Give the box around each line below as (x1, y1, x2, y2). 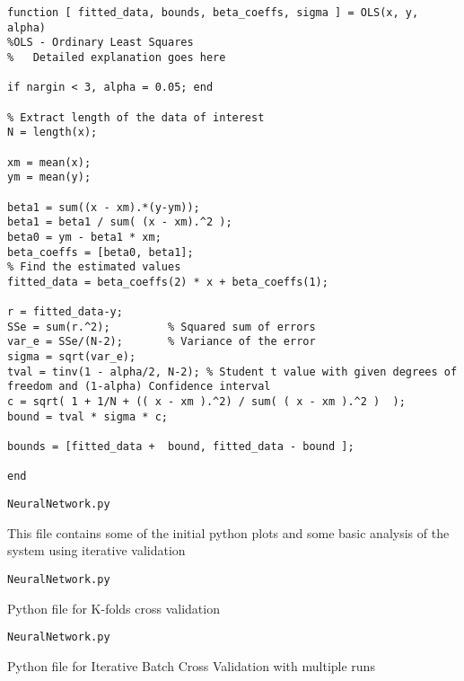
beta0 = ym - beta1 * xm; (7, 230, 162, 243)
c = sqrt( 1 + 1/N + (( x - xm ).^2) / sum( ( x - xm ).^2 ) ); (7, 395, 406, 409)
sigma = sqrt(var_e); (7, 350, 136, 364)
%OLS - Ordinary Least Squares (7, 36, 194, 49)
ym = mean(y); (7, 171, 92, 184)
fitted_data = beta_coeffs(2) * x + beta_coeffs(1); (7, 275, 328, 288)
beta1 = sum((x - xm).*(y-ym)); (7, 200, 200, 214)
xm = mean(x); (7, 155, 92, 169)
